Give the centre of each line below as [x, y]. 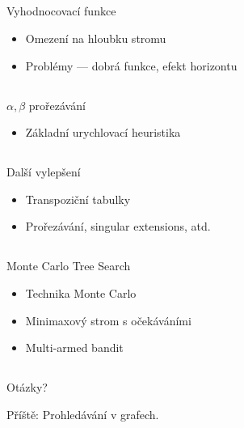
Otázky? [27, 387]
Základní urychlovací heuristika [103, 132]
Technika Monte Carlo [81, 292]
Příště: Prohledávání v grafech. [83, 414]
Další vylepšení [44, 172]
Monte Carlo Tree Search [69, 266]
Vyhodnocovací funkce [61, 11]
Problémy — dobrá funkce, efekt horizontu [131, 65]
